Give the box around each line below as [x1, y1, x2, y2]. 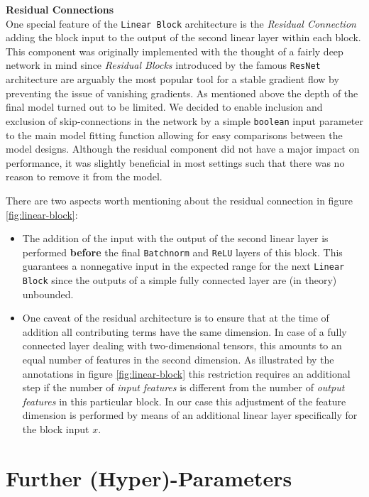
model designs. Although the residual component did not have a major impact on [6, 141, 360, 156]
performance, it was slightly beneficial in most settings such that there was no [6, 155, 345, 170]
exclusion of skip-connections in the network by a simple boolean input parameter [6, 113, 364, 128]
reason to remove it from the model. [6, 169, 163, 184]
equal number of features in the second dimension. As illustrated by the [22, 352, 334, 367]
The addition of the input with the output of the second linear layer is [22, 231, 329, 246]
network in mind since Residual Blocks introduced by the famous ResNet [6, 58, 321, 72]
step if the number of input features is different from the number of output [22, 380, 345, 395]
